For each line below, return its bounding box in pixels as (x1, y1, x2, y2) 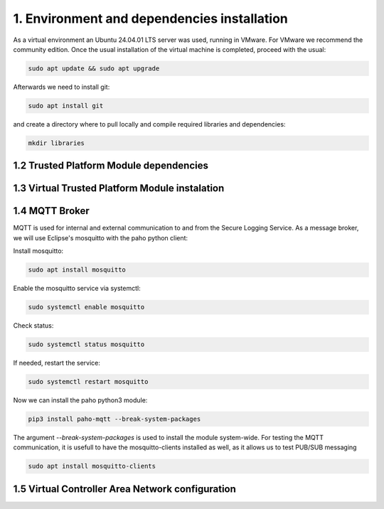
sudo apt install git (28, 102, 104, 109)
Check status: (13, 321, 54, 330)
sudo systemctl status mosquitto (28, 341, 145, 348)
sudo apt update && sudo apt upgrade (28, 64, 160, 73)
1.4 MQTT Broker (13, 205, 90, 217)
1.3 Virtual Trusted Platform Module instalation (13, 182, 225, 195)
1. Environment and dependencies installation (13, 11, 288, 26)
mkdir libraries (28, 139, 85, 147)
